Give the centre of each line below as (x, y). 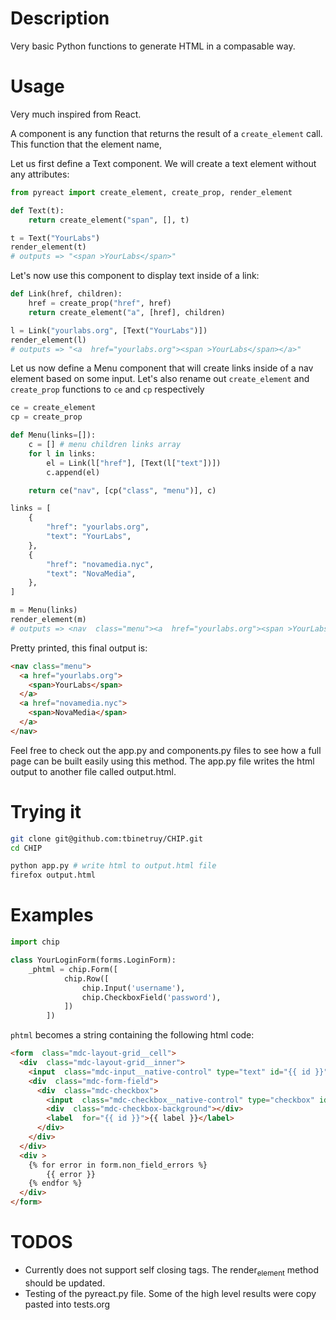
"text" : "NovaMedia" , (91, 573)
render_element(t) (48, 247)
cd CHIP (26, 848)
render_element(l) (48, 340)
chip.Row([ (86, 978)
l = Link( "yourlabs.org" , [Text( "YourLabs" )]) (109, 330)
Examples (52, 915)
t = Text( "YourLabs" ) (55, 238)
